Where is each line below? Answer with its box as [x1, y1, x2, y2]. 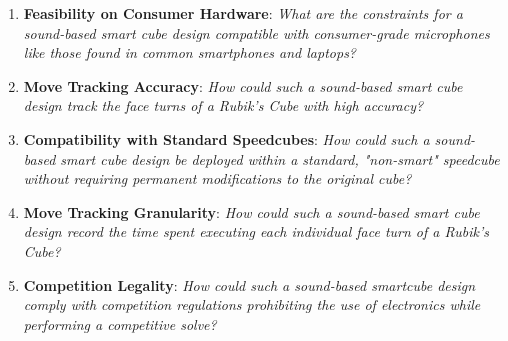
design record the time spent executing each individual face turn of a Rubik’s [23, 221, 490, 242]
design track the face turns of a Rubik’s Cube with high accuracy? [23, 95, 424, 116]
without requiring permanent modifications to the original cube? [23, 168, 412, 189]
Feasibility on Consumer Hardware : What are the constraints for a [23, 3, 463, 23]
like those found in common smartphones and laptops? [23, 42, 357, 63]
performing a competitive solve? [23, 313, 217, 334]
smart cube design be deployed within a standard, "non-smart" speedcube [60, 148, 500, 169]
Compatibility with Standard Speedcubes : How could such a [23, 128, 430, 149]
